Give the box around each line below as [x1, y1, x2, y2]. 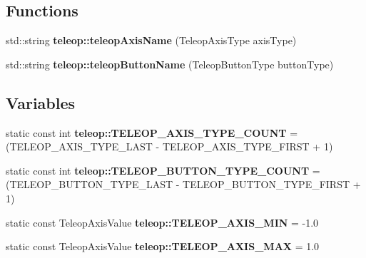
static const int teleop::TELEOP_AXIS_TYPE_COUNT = [6, 125, 298, 140]
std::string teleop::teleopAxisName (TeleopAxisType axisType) [6, 33, 297, 48]
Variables [6, 91, 76, 113]
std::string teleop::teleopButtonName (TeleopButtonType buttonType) [6, 56, 334, 71]
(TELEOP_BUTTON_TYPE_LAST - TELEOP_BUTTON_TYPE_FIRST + [6, 177, 361, 192]
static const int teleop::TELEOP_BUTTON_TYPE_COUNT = [6, 162, 320, 177]
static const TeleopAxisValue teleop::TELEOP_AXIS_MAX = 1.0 [6, 239, 320, 254]
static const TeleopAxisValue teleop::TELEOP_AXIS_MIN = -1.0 [6, 215, 319, 229]
